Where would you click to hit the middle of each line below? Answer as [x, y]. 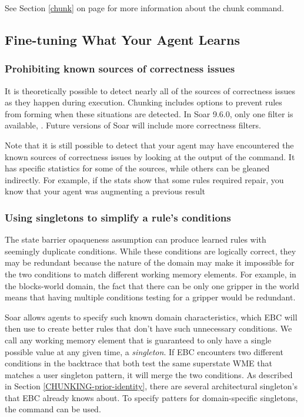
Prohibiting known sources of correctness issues [120, 69]
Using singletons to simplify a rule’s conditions [118, 217]
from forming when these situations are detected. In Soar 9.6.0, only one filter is [149, 113]
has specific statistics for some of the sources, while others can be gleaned [137, 168]
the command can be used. [53, 409]
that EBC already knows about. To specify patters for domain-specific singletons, [151, 397]
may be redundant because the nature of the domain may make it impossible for [150, 262]
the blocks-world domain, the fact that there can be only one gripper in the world [152, 285]
